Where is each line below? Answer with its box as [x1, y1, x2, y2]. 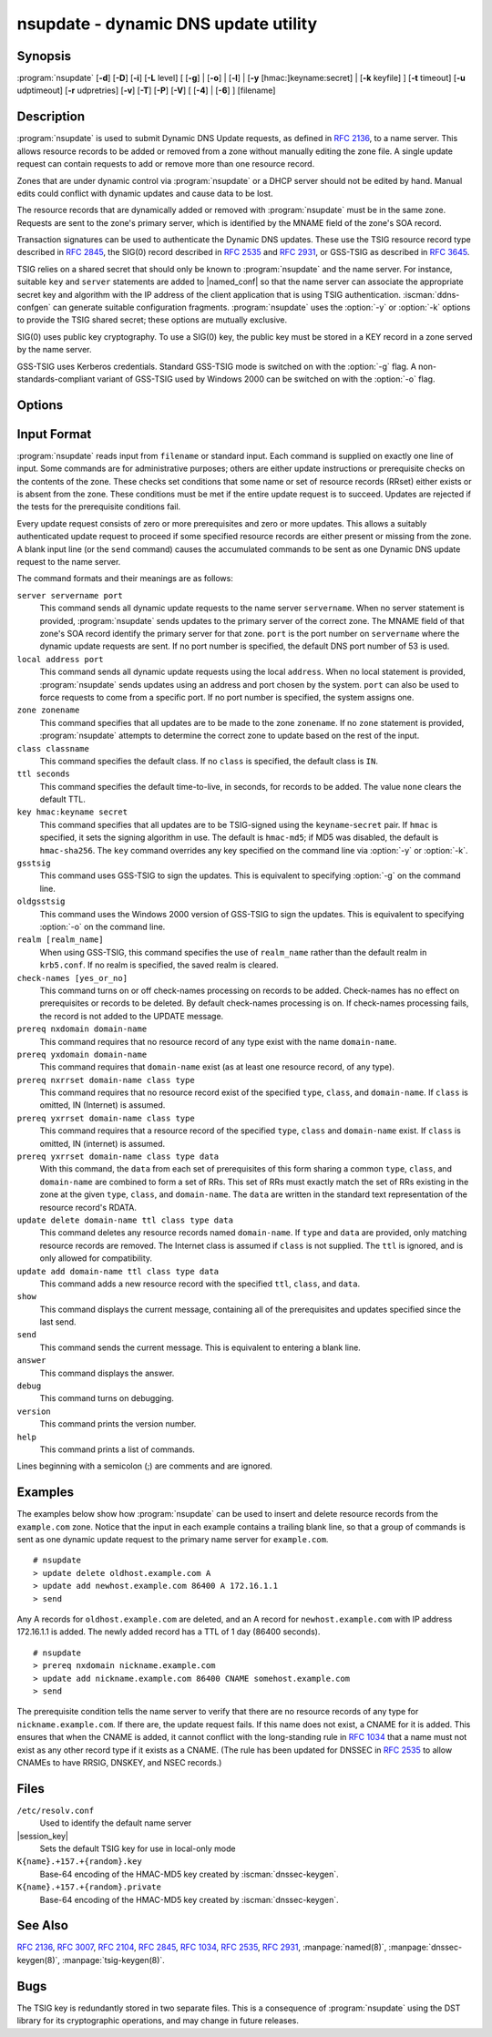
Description [16, 109, 86, 125]
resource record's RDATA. [39, 1202, 137, 1213]
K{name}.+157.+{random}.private [16, 1882, 161, 1892]
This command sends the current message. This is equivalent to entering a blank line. [39, 1342, 362, 1353]
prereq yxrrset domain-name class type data [16, 1152, 220, 1162]
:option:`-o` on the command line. [39, 921, 166, 932]
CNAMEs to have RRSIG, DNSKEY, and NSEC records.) [16, 1756, 222, 1767]
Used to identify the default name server [39, 1817, 192, 1828]
